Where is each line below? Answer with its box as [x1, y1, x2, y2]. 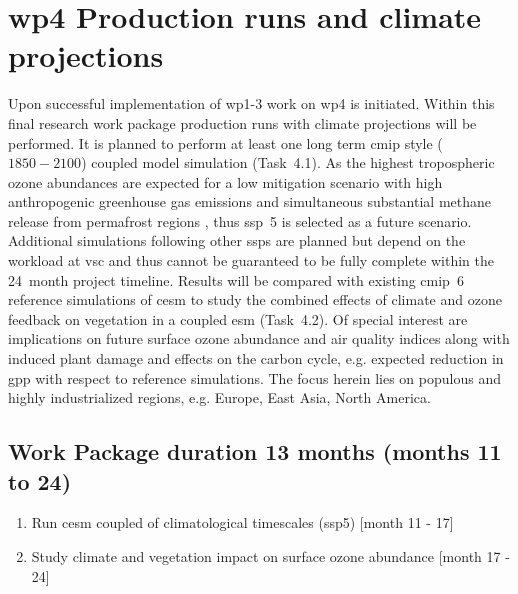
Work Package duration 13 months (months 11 [8, 436, 502, 467]
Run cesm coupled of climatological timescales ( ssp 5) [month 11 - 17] [31, 512, 454, 533]
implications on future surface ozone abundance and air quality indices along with [8, 328, 510, 349]
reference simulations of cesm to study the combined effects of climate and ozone [8, 289, 502, 310]
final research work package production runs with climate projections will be [8, 112, 477, 133]
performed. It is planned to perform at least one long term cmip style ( [8, 132, 443, 153]
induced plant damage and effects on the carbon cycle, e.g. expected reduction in [8, 348, 504, 369]
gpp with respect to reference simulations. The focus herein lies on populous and [8, 367, 501, 388]
